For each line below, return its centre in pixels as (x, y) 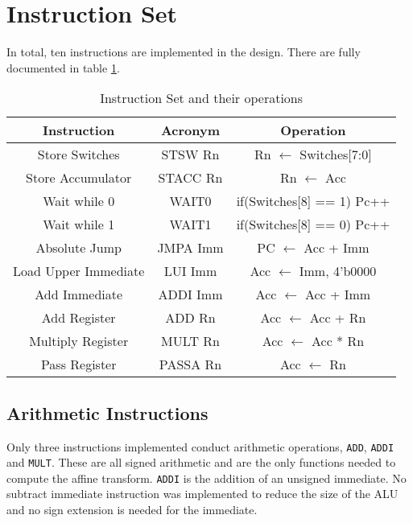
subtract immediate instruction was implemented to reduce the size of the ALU (202, 494)
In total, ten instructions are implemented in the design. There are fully (184, 52)
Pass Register (78, 364)
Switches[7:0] (336, 154)
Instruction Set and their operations (202, 98)
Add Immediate (79, 294)
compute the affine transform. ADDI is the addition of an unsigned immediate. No (206, 478)
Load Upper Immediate (79, 271)
